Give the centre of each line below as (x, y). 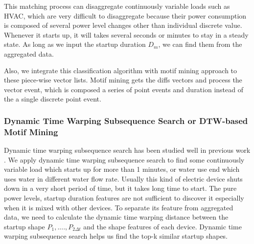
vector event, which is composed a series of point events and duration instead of (124, 89)
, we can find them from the (200, 44)
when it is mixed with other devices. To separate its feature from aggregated (119, 207)
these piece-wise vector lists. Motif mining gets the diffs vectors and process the (123, 80)
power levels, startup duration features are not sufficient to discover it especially (124, 198)
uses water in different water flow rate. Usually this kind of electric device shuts (123, 178)
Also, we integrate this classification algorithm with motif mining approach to (121, 70)
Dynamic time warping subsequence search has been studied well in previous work (127, 150)
